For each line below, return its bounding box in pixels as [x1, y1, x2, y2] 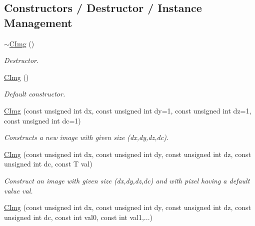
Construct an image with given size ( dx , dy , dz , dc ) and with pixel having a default [4, 175, 250, 185]
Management [4, 14, 72, 30]
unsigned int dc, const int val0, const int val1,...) [4, 211, 152, 222]
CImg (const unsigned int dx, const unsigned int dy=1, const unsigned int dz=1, [4, 105, 251, 115]
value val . [4, 185, 33, 195]
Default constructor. [4, 88, 65, 99]
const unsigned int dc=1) [4, 115, 81, 125]
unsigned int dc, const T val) [4, 158, 92, 169]
